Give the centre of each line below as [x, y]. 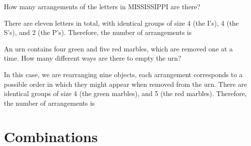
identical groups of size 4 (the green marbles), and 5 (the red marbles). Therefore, [125, 93]
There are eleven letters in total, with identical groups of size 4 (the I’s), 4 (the [121, 23]
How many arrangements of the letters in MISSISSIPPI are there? [102, 6]
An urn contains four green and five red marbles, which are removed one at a [118, 48]
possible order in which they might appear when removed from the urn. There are [125, 84]
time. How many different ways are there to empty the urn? [93, 58]
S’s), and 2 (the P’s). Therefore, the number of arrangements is [98, 32]
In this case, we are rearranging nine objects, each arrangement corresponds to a [123, 74]
